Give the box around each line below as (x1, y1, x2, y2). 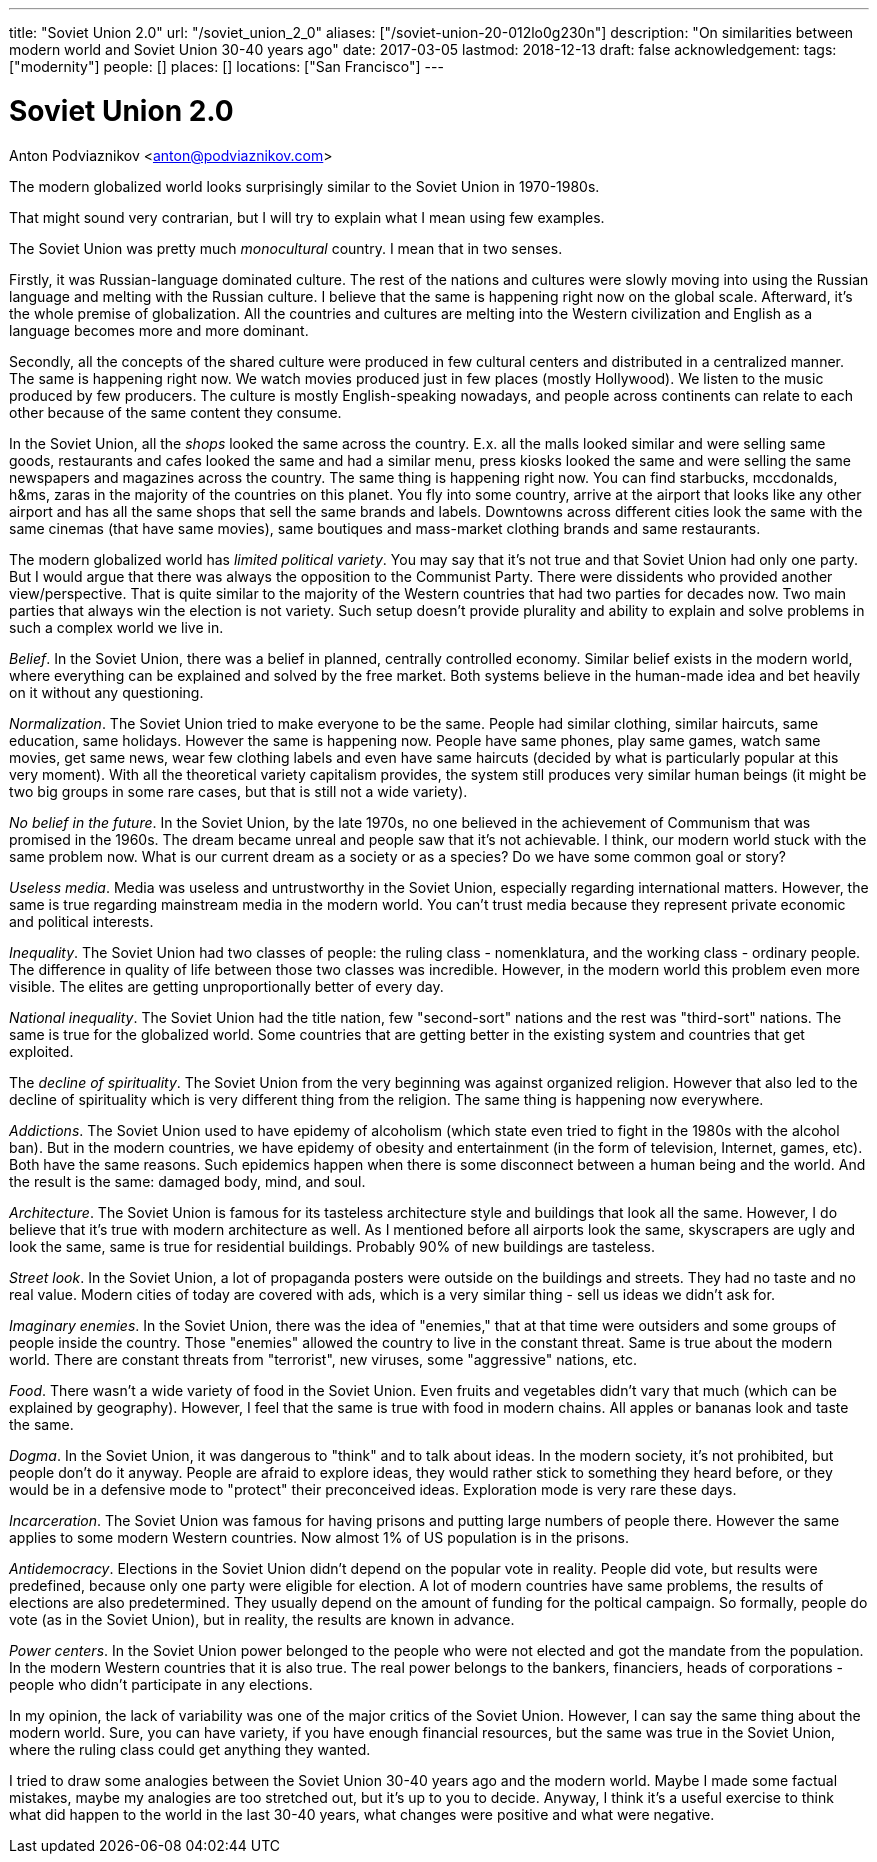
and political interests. (9, 912, 154, 930)
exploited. (9, 1042, 74, 1060)
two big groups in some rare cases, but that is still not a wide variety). (9, 782, 468, 800)
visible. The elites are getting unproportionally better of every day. (9, 977, 444, 995)
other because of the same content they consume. (9, 403, 342, 421)
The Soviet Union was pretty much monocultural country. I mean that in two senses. (9, 239, 563, 257)
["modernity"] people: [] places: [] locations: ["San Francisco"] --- (9, 58, 444, 75)
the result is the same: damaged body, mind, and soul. (9, 1172, 366, 1190)
